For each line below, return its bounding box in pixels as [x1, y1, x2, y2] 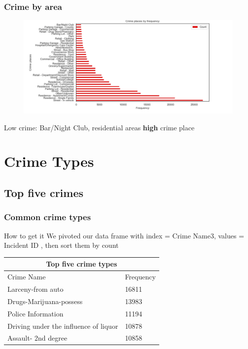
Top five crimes [4, 185, 84, 200]
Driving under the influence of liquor [7, 320, 118, 331]
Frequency [125, 271, 156, 282]
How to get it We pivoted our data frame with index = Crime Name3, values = [4, 230, 245, 240]
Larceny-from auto [7, 283, 64, 294]
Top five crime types [46, 259, 117, 269]
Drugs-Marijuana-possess [7, 296, 83, 306]
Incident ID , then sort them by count [4, 240, 119, 250]
